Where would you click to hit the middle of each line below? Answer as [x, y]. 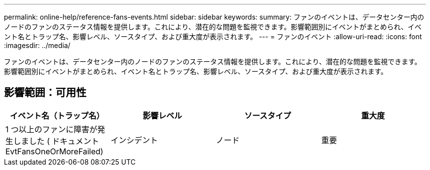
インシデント [134, 140]
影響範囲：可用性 [45, 93]
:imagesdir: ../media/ [37, 45]
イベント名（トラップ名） [57, 115]
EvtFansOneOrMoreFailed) [54, 151]
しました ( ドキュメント [56, 141]
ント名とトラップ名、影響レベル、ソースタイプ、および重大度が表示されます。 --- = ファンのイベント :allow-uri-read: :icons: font [213, 36]
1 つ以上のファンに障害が [52, 129]
